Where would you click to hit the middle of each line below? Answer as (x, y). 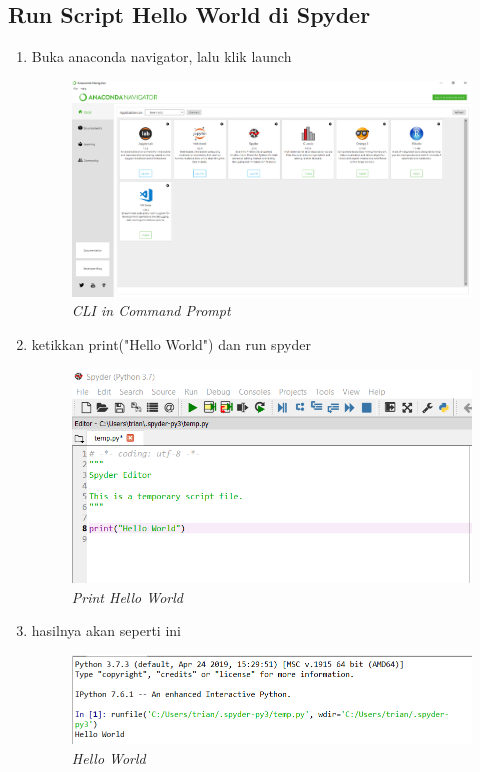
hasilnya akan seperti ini (106, 630)
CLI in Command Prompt (151, 310)
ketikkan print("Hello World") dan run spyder (171, 343)
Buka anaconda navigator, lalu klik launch (161, 56)
